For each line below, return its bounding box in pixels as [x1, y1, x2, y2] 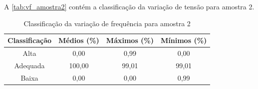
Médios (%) [58, 35, 99, 45]
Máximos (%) [106, 35, 154, 45]
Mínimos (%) [161, 35, 207, 45]
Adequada [14, 60, 45, 70]
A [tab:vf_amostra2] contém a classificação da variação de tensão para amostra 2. [4, 1, 255, 11]
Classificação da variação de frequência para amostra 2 [23, 18, 191, 28]
